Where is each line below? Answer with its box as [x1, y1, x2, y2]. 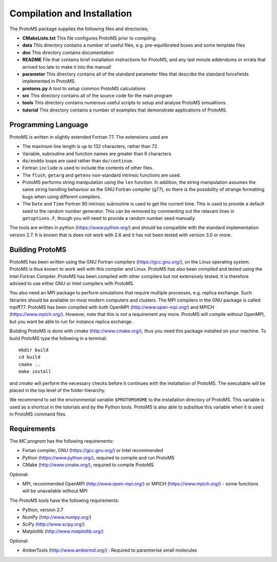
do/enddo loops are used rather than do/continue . [22, 157, 133, 164]
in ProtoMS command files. [9, 411, 67, 417]
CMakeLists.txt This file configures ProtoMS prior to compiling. [22, 35, 157, 41]
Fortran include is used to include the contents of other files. [22, 165, 154, 171]
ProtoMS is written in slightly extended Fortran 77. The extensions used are [9, 134, 168, 140]
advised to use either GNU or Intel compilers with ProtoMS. [9, 280, 134, 286]
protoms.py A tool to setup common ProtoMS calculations [22, 85, 146, 91]
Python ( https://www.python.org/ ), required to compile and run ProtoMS [22, 455, 174, 461]
